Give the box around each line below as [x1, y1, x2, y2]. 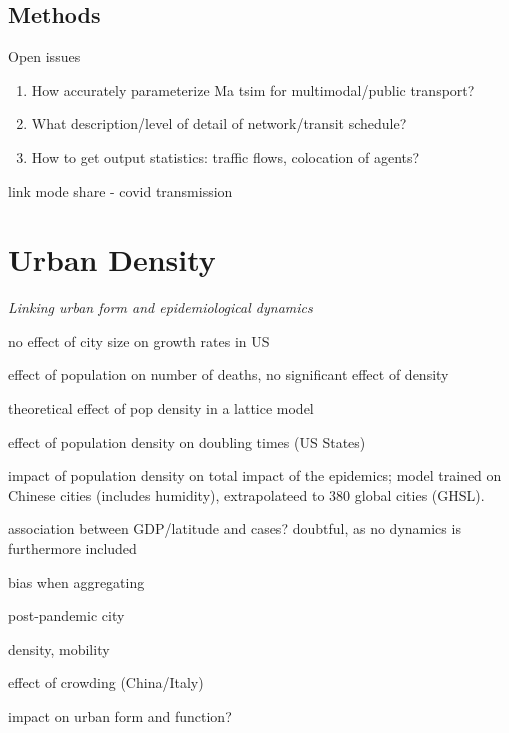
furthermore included [8, 538, 137, 559]
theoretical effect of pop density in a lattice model [8, 398, 314, 419]
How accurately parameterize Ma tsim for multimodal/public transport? [31, 79, 475, 100]
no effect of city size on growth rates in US [8, 330, 270, 351]
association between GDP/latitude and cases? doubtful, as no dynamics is [8, 518, 461, 539]
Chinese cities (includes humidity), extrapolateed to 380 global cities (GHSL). [8, 484, 485, 505]
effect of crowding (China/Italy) [8, 672, 204, 693]
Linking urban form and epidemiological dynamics [8, 297, 313, 318]
